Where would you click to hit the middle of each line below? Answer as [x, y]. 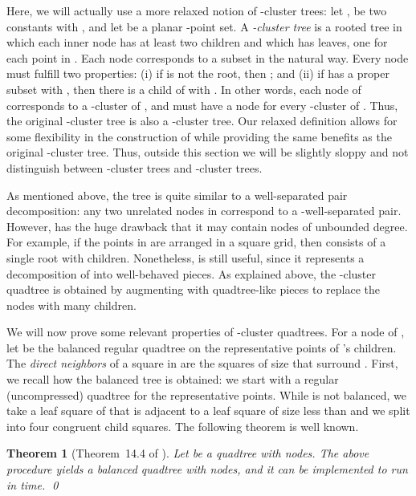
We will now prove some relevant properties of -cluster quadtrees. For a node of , [206, 332]
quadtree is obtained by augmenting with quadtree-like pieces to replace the [193, 289]
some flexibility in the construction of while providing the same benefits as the [199, 136]
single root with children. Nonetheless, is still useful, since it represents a [186, 257]
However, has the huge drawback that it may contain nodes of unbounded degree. [207, 226]
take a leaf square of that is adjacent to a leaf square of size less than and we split [208, 411]
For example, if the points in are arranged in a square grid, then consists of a [196, 242]
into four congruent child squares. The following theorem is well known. [183, 426]
